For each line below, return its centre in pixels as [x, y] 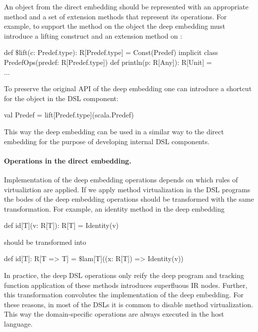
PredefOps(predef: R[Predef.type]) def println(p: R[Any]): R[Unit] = [108, 62]
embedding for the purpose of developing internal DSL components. [107, 141]
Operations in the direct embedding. [68, 160]
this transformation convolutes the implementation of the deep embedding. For [124, 295]
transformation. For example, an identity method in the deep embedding [114, 208]
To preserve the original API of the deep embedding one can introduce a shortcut [128, 88]
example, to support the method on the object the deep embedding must [115, 26]
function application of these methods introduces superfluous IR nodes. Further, [126, 285]
